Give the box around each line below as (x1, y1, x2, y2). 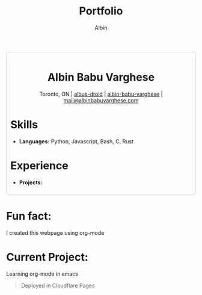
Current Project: (6, 250, 88, 264)
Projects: (19, 179, 43, 186)
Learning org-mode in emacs (6, 270, 79, 278)
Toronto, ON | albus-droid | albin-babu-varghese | (38, 90, 164, 98)
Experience (10, 159, 69, 172)
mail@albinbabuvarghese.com (63, 96, 139, 104)
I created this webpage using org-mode (6, 229, 105, 236)
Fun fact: (6, 209, 52, 223)
